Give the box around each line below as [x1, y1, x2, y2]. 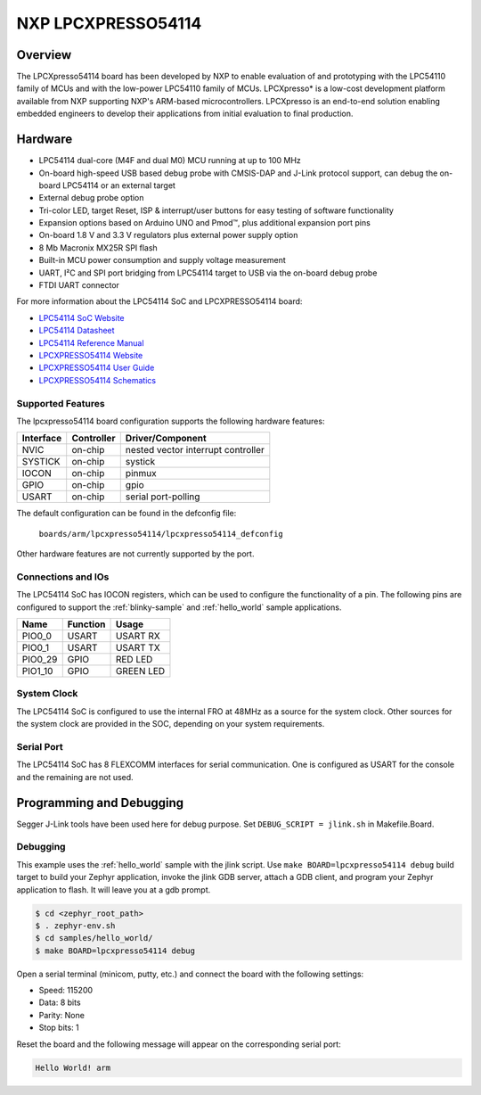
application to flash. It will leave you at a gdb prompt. [16, 884, 211, 895]
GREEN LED [115, 665, 166, 678]
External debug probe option [38, 193, 144, 203]
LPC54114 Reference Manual [38, 337, 144, 348]
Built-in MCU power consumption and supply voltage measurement [38, 255, 287, 266]
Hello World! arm [35, 1062, 111, 1073]
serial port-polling [125, 490, 200, 503]
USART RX [115, 630, 160, 642]
